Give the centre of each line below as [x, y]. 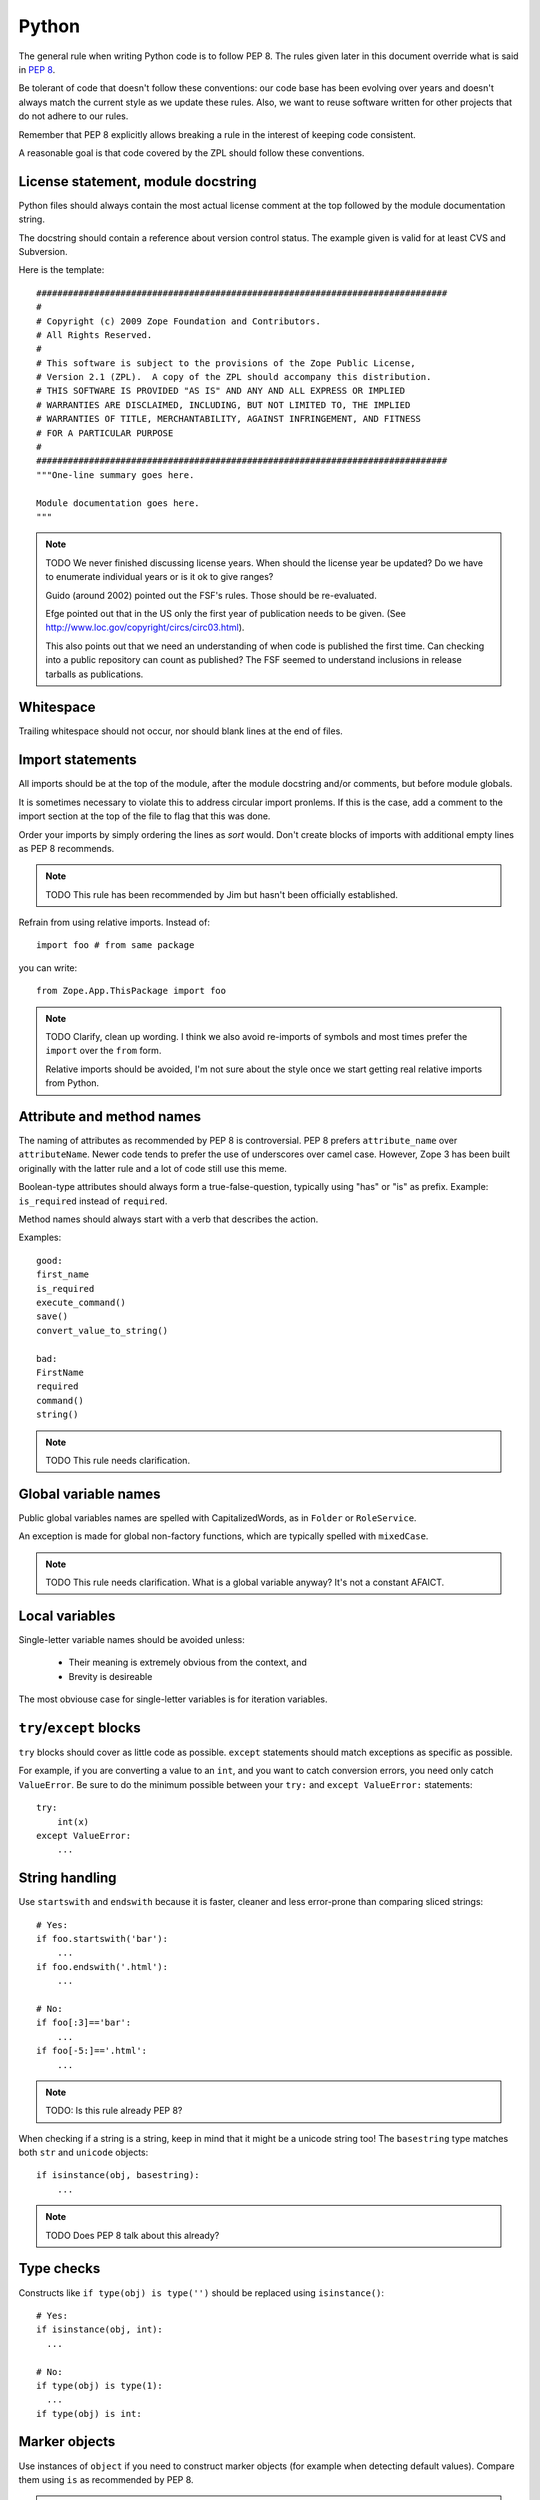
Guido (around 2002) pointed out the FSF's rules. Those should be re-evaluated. [211, 595]
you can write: [48, 967]
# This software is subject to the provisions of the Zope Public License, [226, 363]
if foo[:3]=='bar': [84, 2023]
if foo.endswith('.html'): [102, 1966]
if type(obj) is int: [89, 2413]
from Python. [72, 1083]
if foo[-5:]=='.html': [92, 2051]
